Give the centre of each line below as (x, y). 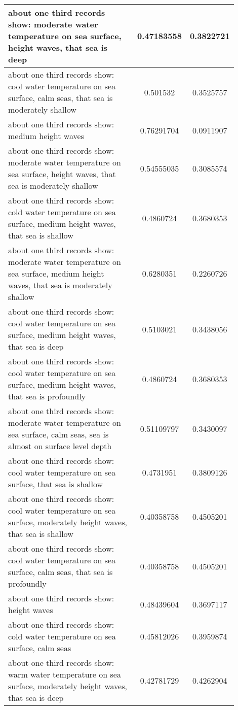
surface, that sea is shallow (56, 484)
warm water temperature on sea (65, 674)
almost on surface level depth (60, 446)
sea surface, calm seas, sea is (58, 434)
